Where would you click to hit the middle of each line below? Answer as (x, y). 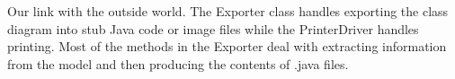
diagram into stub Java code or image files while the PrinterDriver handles (213, 28)
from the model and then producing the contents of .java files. (178, 63)
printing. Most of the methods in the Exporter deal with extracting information (227, 46)
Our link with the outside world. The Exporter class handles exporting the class (228, 11)
